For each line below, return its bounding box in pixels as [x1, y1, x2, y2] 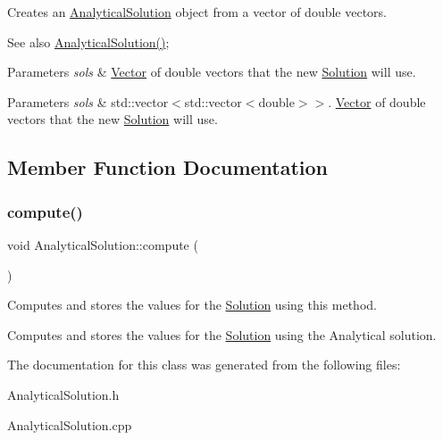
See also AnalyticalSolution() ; [7, 32, 170, 51]
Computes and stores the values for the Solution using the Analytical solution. [7, 325, 437, 344]
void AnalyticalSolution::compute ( [7, 235, 198, 253]
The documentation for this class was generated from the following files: [7, 355, 401, 374]
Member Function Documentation [7, 154, 329, 181]
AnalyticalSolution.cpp [7, 415, 132, 434]
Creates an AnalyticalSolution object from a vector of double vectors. [7, 3, 388, 21]
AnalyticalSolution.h [7, 385, 120, 403]
